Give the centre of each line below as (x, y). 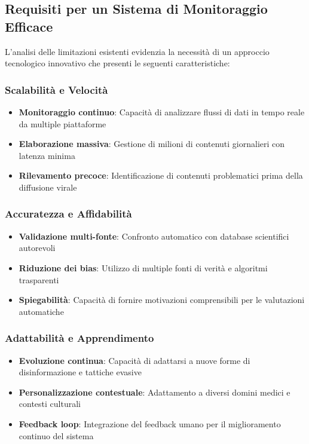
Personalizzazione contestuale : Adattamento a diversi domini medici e (154, 392)
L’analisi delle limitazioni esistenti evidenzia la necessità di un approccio (137, 51)
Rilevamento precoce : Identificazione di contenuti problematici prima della (161, 175)
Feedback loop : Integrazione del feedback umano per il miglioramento (150, 423)
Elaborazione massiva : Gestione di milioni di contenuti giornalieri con (152, 144)
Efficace (29, 26)
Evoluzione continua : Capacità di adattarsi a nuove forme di (134, 360)
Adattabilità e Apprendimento (79, 338)
